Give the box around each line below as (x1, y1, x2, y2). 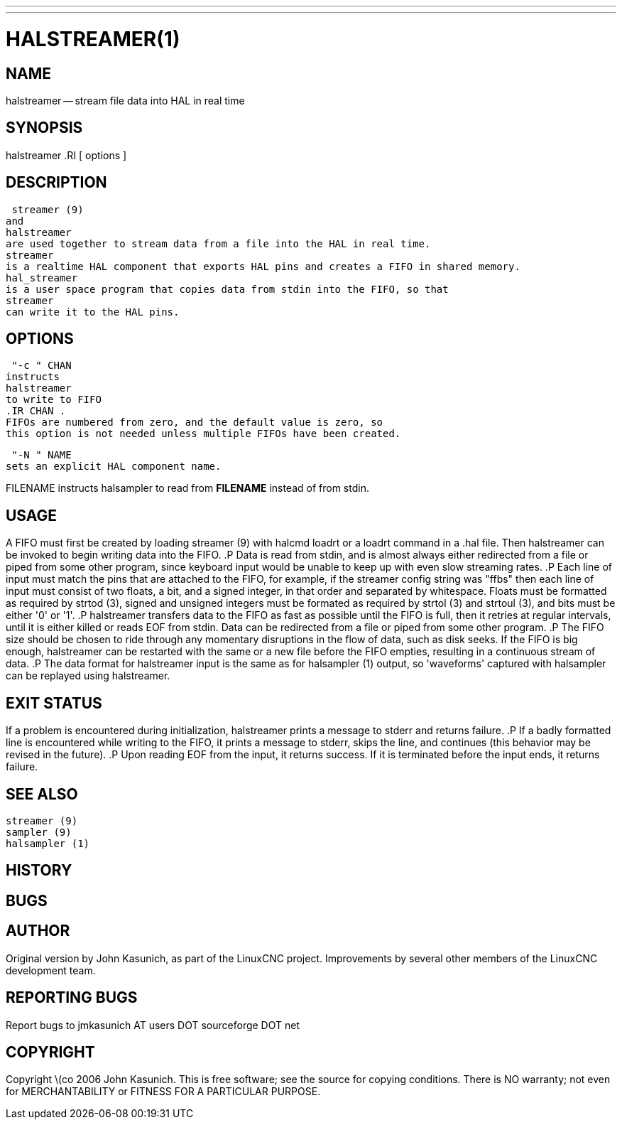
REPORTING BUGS (6, 989, 138, 1007)
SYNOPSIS (6, 119, 83, 137)
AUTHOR (6, 922, 70, 940)
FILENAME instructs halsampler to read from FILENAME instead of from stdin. (6, 482, 369, 495)
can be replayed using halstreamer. (6, 669, 170, 682)
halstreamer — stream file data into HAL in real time (6, 94, 245, 107)
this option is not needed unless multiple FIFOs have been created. (6, 428, 401, 440)
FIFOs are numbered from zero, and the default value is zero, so (6, 416, 383, 429)
